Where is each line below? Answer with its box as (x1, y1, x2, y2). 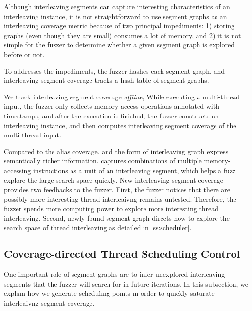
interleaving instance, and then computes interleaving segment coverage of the (4, 120, 236, 130)
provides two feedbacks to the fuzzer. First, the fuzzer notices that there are (4, 184, 231, 194)
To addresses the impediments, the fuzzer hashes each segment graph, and (4, 65, 225, 76)
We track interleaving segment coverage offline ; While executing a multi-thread (4, 91, 240, 101)
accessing (4, 165, 31, 175)
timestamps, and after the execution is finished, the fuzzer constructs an (4, 110, 219, 120)
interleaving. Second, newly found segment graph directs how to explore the (4, 213, 230, 223)
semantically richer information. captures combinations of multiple (4, 155, 202, 166)
